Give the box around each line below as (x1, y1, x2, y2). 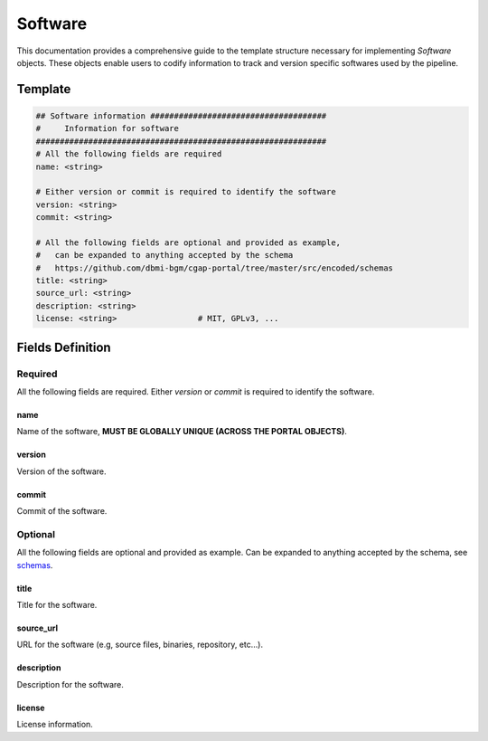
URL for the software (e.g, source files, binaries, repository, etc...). (16, 639, 264, 651)
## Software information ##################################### (35, 110, 327, 121)
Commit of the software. (16, 506, 108, 517)
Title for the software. (16, 600, 98, 611)
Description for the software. (16, 679, 124, 689)
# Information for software (35, 123, 180, 134)
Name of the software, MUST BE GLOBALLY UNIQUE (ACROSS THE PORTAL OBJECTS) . (16, 426, 348, 437)
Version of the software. (16, 466, 108, 477)
